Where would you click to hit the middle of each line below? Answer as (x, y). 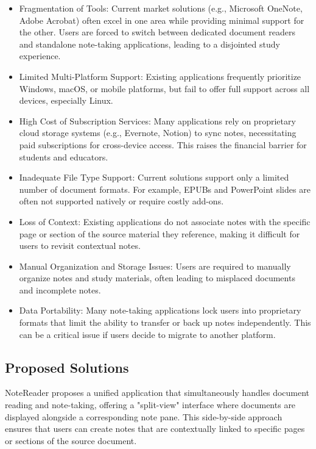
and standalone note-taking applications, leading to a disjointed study (149, 44)
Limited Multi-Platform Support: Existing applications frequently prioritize (160, 76)
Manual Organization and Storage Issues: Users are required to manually (155, 266)
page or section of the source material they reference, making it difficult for (160, 233)
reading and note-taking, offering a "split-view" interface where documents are (150, 405)
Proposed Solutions (67, 367)
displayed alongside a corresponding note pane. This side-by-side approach (144, 416)
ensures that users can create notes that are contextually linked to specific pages (155, 429)
